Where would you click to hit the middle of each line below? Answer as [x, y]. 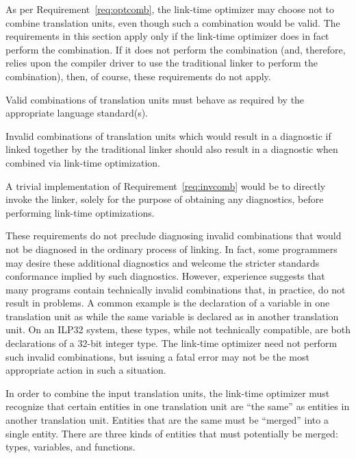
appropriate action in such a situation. [86, 370]
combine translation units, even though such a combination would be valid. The [173, 22]
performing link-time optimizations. [80, 212]
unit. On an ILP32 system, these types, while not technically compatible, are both [178, 329]
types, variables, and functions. [71, 447]
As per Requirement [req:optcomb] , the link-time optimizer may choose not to [170, 9]
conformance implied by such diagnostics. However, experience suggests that [165, 276]
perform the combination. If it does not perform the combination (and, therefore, [176, 49]
